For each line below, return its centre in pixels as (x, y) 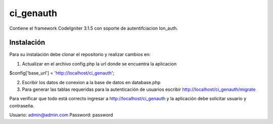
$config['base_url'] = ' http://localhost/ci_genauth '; (62, 73)
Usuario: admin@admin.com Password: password (61, 115)
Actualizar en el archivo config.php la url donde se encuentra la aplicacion (99, 64)
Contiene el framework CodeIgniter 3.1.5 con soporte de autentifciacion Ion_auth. (94, 28)
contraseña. (22, 105)
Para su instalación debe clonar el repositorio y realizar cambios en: (80, 54)
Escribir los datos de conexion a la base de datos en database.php (91, 82)
